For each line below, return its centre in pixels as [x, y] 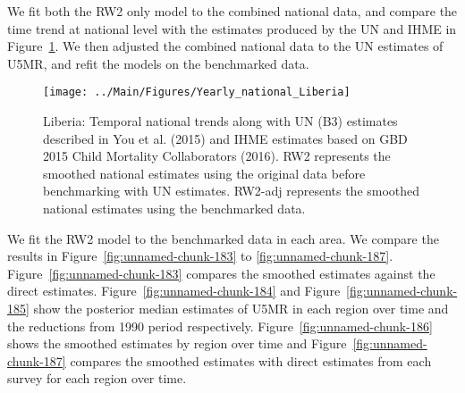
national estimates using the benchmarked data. [174, 208]
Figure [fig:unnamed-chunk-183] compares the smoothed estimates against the [221, 273]
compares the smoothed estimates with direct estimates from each [251, 360]
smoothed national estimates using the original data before [204, 173]
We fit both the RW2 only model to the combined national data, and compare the [232, 11]
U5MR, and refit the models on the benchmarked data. [158, 63]
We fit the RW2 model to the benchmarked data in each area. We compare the [223, 238]
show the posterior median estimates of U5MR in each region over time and [241, 308]
